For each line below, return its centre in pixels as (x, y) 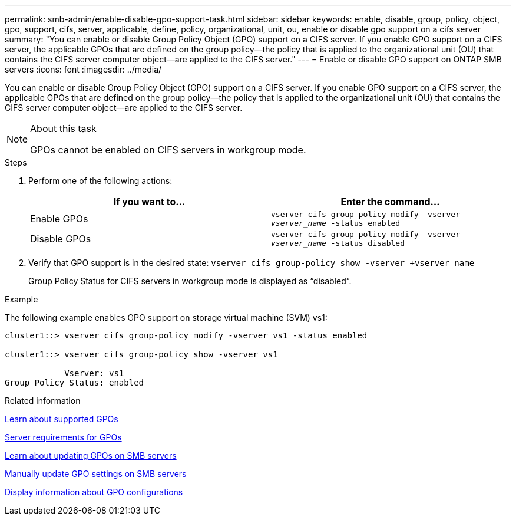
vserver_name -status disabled (338, 243)
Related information (43, 401)
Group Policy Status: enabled (75, 383)
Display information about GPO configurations (94, 492)
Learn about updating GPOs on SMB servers (91, 455)
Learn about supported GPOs (62, 419)
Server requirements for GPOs (63, 437)
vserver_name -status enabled (336, 223)
